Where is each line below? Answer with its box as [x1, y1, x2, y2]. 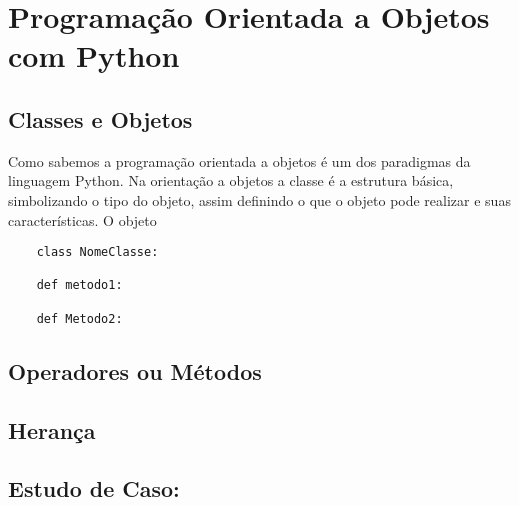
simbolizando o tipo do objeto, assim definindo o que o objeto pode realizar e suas [8, 189, 511, 210]
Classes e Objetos [8, 103, 193, 134]
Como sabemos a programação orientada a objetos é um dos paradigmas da [8, 150, 471, 171]
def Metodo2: [36, 311, 123, 326]
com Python [8, 35, 180, 76]
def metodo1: [36, 278, 123, 293]
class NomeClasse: [36, 245, 159, 260]
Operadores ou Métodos [8, 355, 262, 386]
